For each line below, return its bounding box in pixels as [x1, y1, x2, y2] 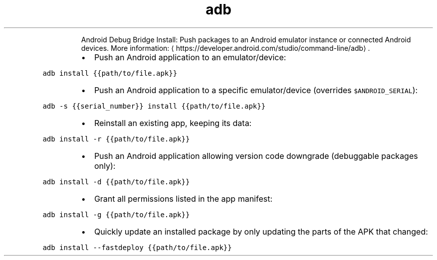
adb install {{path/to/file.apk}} [42, 69, 178, 77]
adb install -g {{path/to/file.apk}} [42, 210, 190, 219]
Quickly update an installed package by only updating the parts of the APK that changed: [94, 226, 428, 237]
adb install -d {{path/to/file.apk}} [42, 177, 190, 186]
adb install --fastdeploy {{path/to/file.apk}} [42, 243, 232, 252]
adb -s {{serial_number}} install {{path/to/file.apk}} [42, 102, 266, 110]
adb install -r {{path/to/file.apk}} [42, 134, 190, 143]
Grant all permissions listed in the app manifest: [94, 193, 273, 204]
